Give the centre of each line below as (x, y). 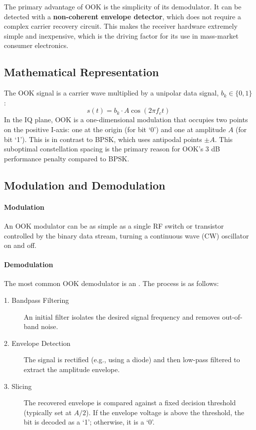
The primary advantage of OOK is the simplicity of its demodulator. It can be (123, 6)
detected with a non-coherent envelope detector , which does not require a (123, 16)
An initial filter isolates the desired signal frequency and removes (122, 316)
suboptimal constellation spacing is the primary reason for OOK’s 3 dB (112, 149)
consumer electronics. (36, 45)
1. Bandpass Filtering (37, 300)
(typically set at (48, 412)
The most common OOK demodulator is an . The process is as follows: (111, 283)
